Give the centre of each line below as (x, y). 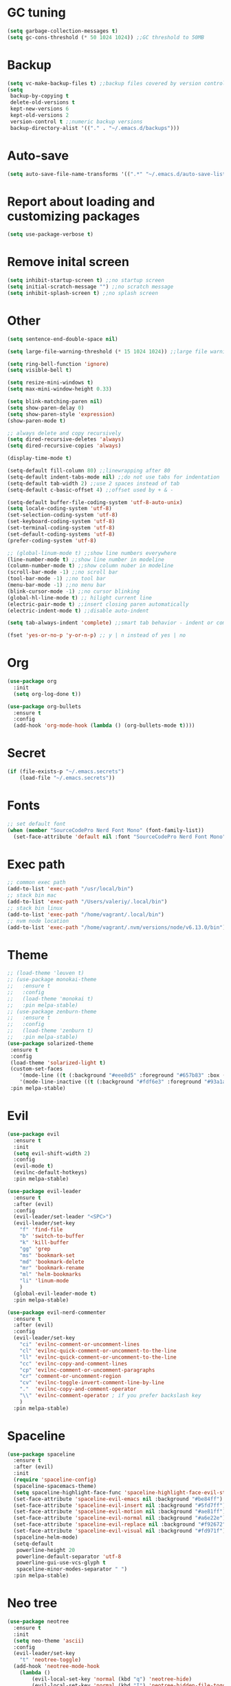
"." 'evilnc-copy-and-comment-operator (78, 1389)
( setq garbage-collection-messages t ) (63, 31)
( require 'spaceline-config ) (55, 1480)
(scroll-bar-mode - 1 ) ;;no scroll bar (63, 572)
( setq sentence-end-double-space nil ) (63, 339)
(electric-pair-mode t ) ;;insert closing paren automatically (98, 604)
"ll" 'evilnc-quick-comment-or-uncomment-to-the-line (98, 1357)
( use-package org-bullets (44, 706)
